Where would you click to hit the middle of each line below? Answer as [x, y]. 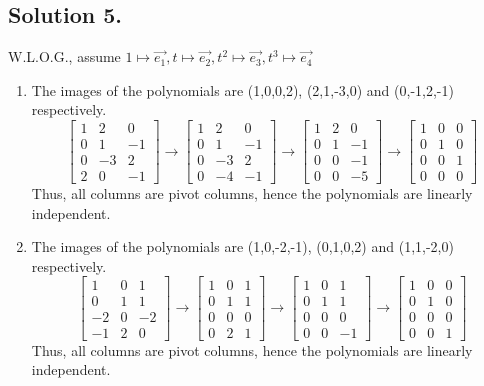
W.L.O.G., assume [64, 56]
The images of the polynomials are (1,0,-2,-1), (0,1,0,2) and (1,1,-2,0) [242, 246]
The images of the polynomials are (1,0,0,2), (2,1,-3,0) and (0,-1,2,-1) [242, 89]
